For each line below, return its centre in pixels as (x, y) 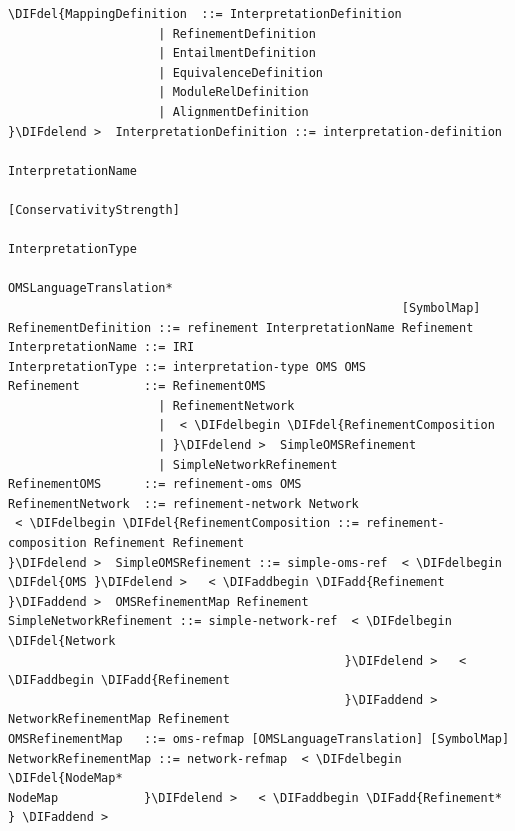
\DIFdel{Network (62, 641)
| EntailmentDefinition (237, 53)
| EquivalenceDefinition (240, 72)
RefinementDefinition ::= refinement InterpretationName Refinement (241, 327)
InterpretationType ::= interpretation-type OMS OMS (187, 366)
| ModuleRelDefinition (233, 92)
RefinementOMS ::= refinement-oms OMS (155, 484)
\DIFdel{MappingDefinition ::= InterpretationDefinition (205, 14)
